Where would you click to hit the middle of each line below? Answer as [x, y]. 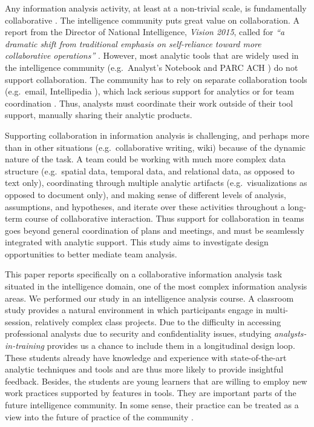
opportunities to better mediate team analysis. [91, 253]
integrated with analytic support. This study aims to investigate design [137, 242]
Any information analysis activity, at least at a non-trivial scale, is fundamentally [156, 8]
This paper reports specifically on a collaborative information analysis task [144, 274]
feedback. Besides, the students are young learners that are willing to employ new [156, 381]
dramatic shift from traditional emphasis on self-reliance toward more [133, 43]
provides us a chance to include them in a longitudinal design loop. [171, 346]
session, [19, 321]
